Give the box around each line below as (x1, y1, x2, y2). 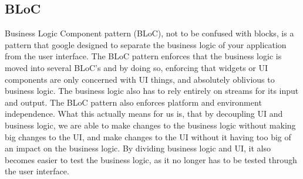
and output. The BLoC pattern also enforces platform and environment (5, 96, 262, 108)
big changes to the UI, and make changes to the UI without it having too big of (5, 130, 291, 143)
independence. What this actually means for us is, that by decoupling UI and (5, 107, 283, 120)
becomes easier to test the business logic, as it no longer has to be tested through (5, 153, 297, 166)
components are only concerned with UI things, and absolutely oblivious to (5, 73, 275, 85)
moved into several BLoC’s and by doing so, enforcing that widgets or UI (5, 61, 268, 73)
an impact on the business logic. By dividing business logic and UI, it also (5, 142, 271, 154)
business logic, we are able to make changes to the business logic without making (5, 119, 296, 131)
